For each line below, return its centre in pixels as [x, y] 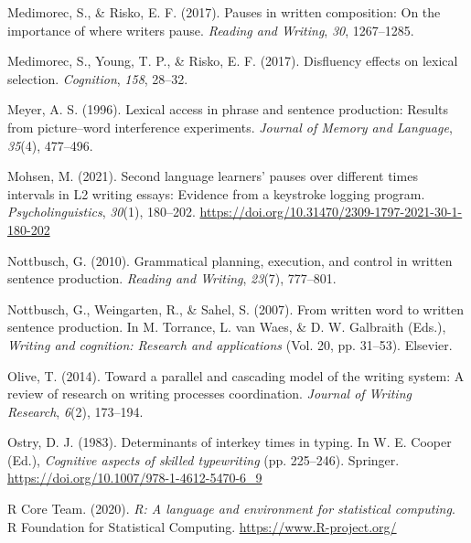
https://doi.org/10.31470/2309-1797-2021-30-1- [331, 212]
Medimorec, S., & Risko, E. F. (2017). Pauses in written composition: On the [224, 12]
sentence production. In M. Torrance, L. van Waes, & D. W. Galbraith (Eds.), [227, 327]
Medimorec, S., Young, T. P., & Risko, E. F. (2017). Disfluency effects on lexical [233, 61]
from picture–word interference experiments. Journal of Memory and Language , [230, 127]
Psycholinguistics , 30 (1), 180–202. [102, 212]
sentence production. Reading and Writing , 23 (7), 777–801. [172, 278]
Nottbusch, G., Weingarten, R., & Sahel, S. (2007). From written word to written [235, 309]
